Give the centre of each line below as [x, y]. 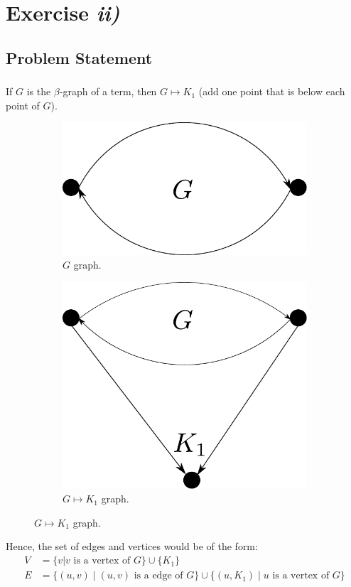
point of [23, 105]
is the [39, 91]
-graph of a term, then [108, 91]
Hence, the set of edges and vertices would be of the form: [132, 546]
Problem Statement [79, 57]
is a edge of [158, 576]
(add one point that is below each [272, 91]
